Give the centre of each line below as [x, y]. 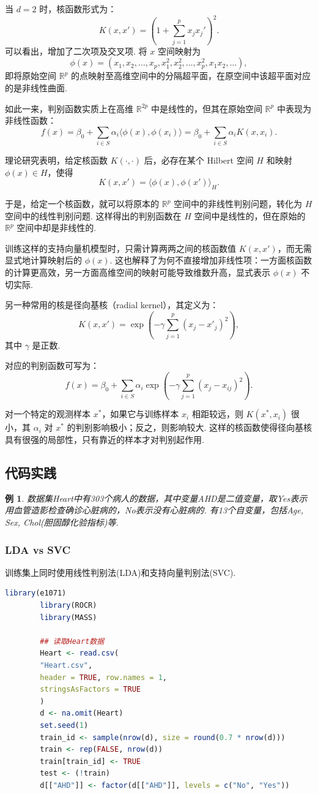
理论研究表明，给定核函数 [56, 160]
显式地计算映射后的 [43, 260]
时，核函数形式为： [78, 9]
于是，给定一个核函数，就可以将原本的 [82, 204]
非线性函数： [31, 120]
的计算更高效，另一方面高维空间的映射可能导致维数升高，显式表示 [138, 272]
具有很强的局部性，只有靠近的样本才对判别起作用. [105, 440]
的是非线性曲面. [36, 88]
